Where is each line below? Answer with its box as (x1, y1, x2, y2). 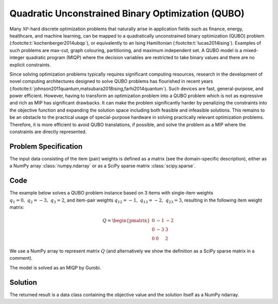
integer (9, 55, 25, 61)
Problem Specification (9, 142, 82, 151)
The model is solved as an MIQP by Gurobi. (9, 264, 101, 271)
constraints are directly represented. (9, 129, 87, 135)
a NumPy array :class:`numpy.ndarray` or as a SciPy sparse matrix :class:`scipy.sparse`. (9, 163, 196, 169)
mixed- (243, 47, 258, 53)
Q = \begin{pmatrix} (102, 218, 150, 224)
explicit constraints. (9, 62, 51, 68)
